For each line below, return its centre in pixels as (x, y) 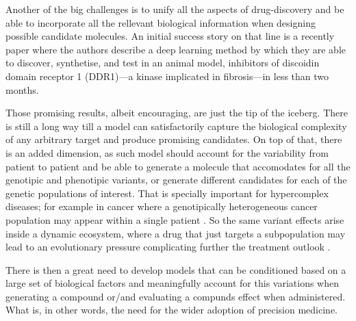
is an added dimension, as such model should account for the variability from (167, 152)
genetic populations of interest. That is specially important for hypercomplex (167, 193)
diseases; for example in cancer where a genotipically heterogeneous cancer (162, 206)
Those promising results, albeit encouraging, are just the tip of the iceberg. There (177, 113)
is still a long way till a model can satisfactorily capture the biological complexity (176, 126)
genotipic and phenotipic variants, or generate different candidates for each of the (176, 180)
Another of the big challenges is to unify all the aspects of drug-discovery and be (175, 9)
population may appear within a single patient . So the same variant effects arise (175, 219)
